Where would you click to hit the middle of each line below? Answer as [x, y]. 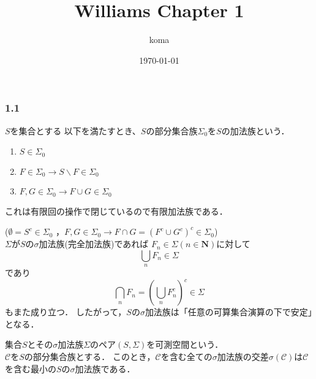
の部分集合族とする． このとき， [90, 357]
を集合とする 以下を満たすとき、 [75, 130]
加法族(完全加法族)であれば [94, 244]
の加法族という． [255, 130]
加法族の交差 [243, 357]
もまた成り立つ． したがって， [66, 312]
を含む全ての [186, 357]
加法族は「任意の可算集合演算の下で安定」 [228, 312]
